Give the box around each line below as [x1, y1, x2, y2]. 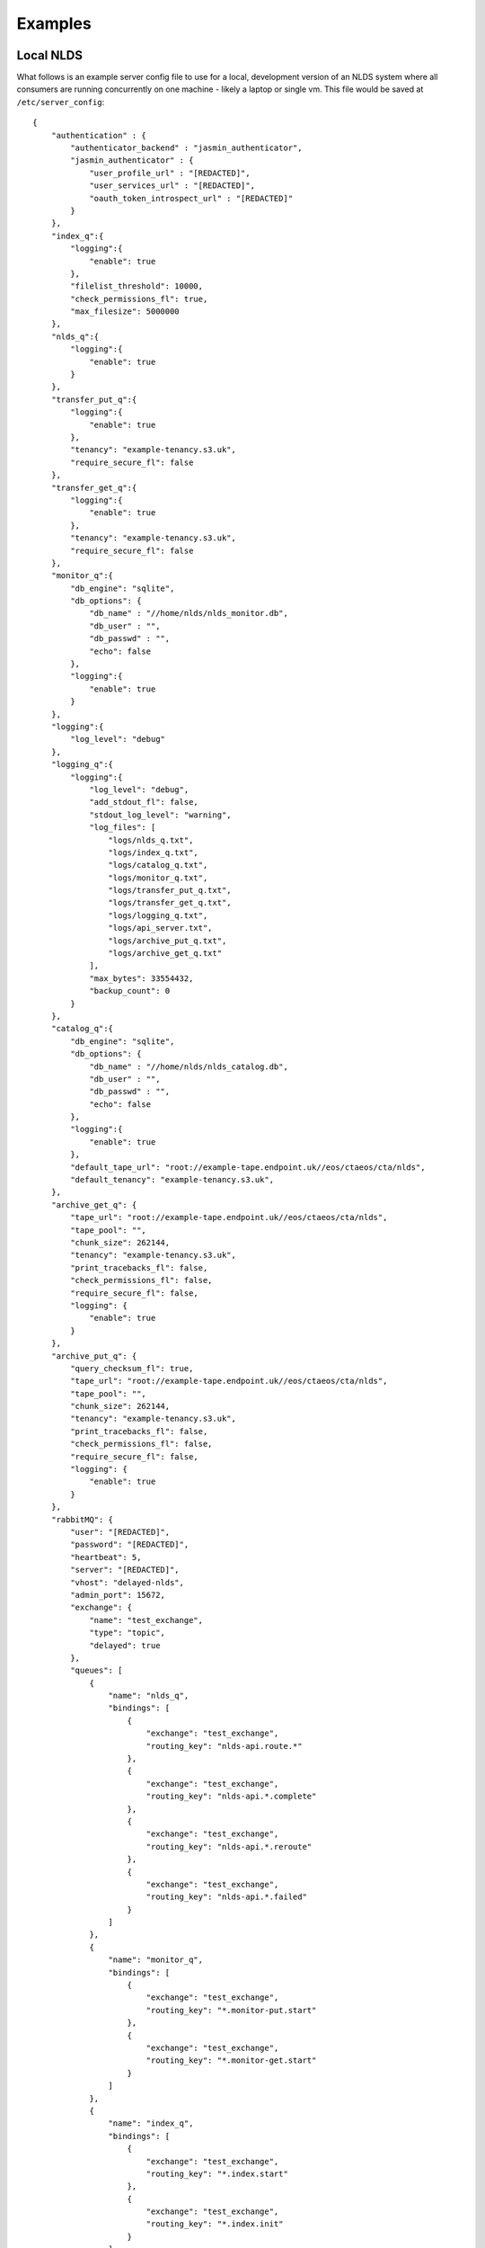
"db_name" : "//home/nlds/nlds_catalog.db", [89, 1061, 289, 1072]
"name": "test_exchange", [89, 1615, 204, 1625]
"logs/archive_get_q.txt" [108, 949, 223, 959]
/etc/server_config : [16, 96, 105, 107]
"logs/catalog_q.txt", [108, 860, 208, 870]
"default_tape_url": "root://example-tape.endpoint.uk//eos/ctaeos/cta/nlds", [70, 1162, 426, 1173]
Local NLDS [16, 48, 83, 63]
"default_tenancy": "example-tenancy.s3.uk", [70, 1174, 274, 1185]
